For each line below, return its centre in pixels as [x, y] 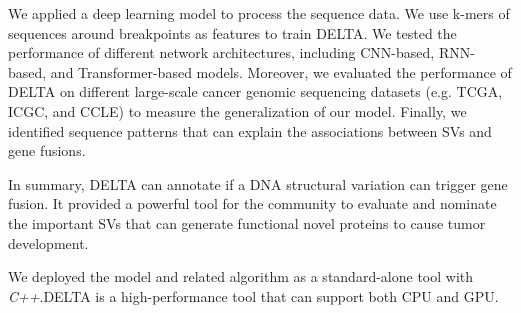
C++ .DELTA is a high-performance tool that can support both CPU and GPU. [253, 295]
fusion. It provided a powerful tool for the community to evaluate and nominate [252, 203]
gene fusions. [47, 150]
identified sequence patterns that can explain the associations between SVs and [250, 130]
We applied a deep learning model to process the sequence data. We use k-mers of [259, 13]
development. [48, 242]
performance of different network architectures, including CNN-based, [221, 52]
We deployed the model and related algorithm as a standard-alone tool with [241, 276]
